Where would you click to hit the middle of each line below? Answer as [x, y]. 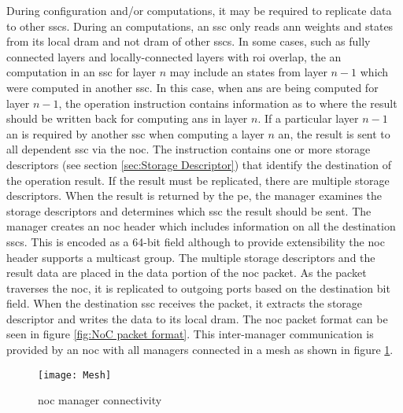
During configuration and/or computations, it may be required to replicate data [199, 10]
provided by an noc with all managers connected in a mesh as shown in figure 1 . [200, 350]
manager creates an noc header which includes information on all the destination [201, 226]
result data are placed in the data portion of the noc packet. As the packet [187, 273]
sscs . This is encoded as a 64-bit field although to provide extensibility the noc [196, 241]
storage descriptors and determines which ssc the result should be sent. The [189, 210]
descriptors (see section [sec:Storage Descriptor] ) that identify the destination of [199, 164]
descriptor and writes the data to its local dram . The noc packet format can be [197, 318]
